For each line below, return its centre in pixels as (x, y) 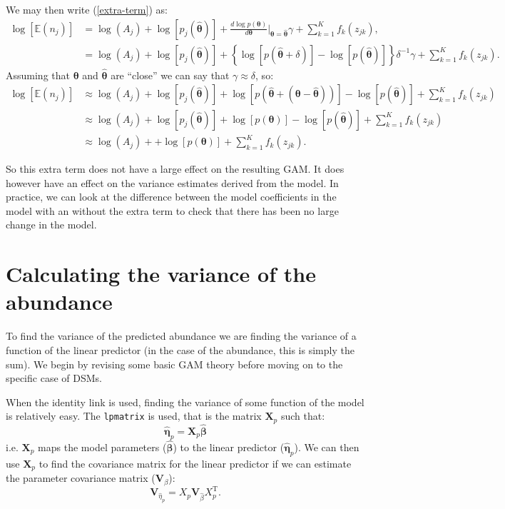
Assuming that (38, 75)
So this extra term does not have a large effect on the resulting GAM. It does (175, 169)
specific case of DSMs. (54, 378)
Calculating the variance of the (161, 274)
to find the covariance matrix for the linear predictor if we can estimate (195, 463)
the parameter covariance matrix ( (81, 478)
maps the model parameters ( (102, 447)
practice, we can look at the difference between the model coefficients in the (171, 197)
